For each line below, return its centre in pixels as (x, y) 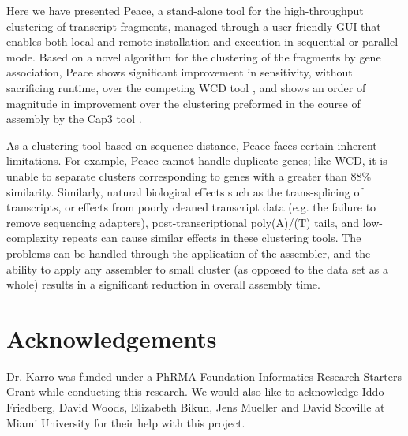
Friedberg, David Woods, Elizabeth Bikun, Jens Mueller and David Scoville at (196, 407)
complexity (33, 238)
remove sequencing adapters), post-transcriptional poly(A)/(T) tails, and (183, 222)
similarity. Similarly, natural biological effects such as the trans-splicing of (185, 191)
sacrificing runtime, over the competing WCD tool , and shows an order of (186, 87)
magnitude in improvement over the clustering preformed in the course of (183, 103)
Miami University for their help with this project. (126, 422)
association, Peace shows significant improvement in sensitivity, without (180, 72)
